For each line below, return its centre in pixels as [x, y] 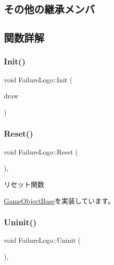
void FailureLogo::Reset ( [41, 151]
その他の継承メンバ [49, 9]
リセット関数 [24, 184]
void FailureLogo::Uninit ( [42, 240]
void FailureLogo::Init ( [38, 79]
